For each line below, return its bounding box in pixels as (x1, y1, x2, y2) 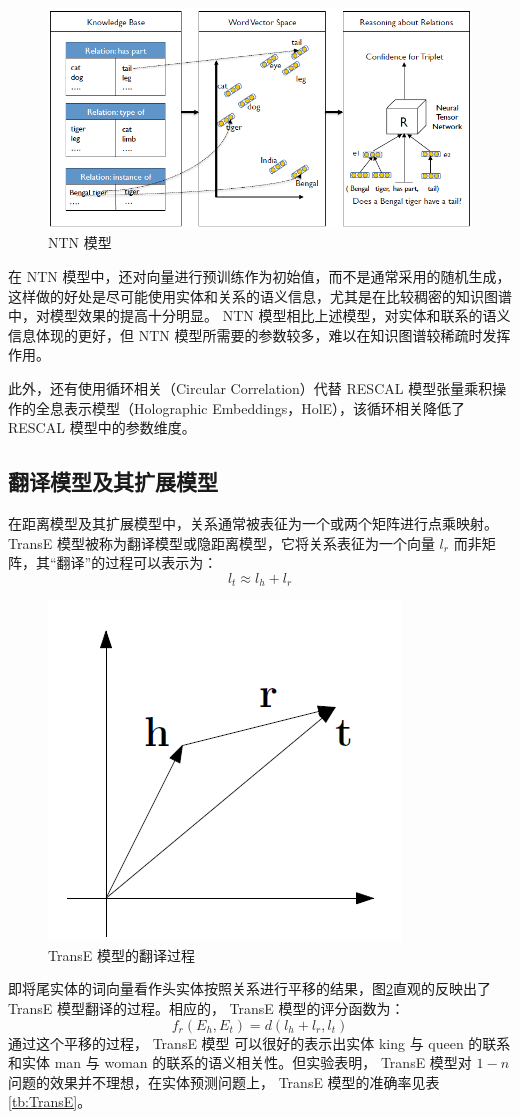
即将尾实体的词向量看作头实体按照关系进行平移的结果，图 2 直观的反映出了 (8, 978, 491, 999)
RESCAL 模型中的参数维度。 (8, 417, 196, 438)
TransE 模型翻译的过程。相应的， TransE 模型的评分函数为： (8, 998, 405, 1018)
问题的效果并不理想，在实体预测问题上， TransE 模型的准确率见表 (8, 1071, 440, 1092)
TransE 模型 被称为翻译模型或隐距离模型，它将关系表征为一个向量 (8, 532, 435, 553)
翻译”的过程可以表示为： (56, 552, 218, 573)
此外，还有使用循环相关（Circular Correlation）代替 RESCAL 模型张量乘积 (8, 378, 493, 398)
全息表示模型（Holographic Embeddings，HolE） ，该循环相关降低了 (35, 397, 466, 418)
